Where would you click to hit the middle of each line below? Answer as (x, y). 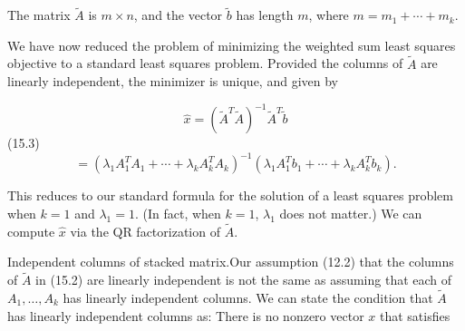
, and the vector (178, 15)
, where (329, 15)
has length (265, 15)
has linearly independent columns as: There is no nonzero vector (186, 315)
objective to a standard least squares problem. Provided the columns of (205, 63)
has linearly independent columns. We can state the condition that (248, 298)
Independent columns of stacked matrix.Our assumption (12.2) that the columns (231, 262)
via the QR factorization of (145, 231)
